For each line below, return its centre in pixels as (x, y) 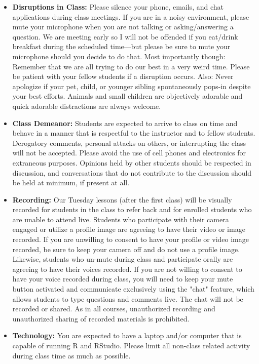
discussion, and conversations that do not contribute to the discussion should (132, 172)
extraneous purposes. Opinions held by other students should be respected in (132, 162)
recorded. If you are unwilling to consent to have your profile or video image (131, 239)
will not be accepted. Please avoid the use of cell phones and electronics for (129, 153)
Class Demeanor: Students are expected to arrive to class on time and (125, 123)
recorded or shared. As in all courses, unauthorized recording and (114, 309)
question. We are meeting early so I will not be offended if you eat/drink (125, 36)
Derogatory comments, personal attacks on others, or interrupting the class (129, 143)
